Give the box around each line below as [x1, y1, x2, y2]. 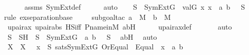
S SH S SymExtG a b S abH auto [7, 31, 157, 42]
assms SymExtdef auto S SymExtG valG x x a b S [24, 2, 245, 12]
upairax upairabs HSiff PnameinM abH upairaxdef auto [7, 21, 232, 32]
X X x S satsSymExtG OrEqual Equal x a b [7, 41, 183, 52]
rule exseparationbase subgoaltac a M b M [4, 11, 171, 22]
